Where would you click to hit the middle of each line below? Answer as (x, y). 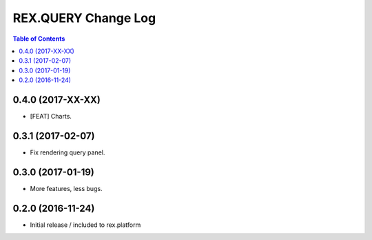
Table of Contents (39, 39)
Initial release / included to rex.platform (85, 225)
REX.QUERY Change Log (84, 18)
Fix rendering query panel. (68, 152)
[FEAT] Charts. (51, 117)
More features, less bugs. (66, 188)
